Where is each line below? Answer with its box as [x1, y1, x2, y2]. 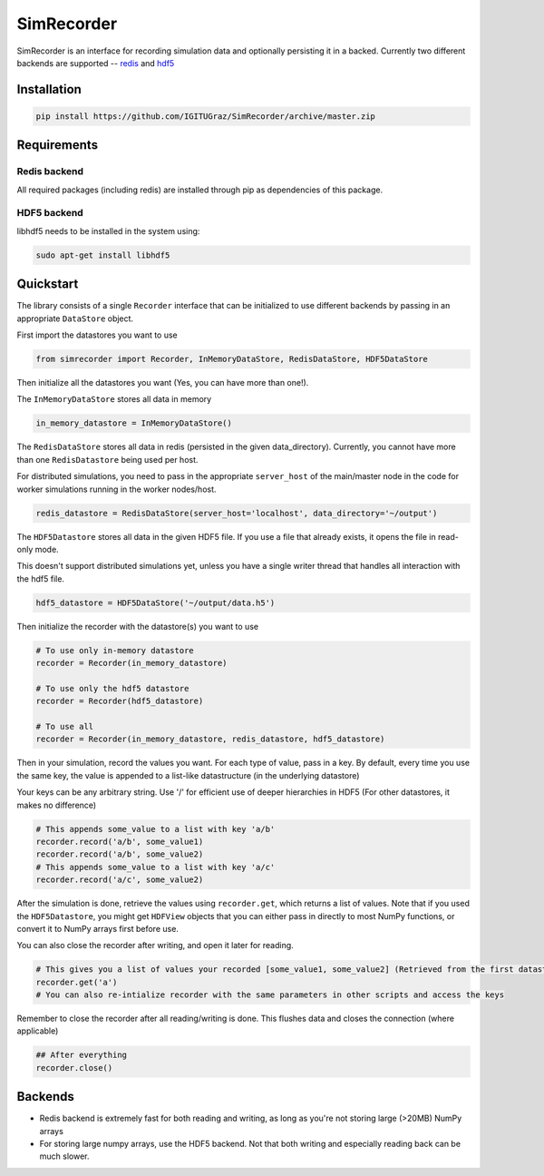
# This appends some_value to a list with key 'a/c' [35, 862, 276, 872]
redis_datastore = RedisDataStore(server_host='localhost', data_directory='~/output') [35, 508, 438, 518]
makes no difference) [16, 799, 97, 810]
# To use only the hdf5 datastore [35, 683, 189, 693]
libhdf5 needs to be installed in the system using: [16, 225, 200, 236]
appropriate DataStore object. [16, 313, 134, 324]
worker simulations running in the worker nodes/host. [16, 484, 217, 495]
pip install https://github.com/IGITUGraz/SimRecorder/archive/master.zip [35, 111, 376, 122]
